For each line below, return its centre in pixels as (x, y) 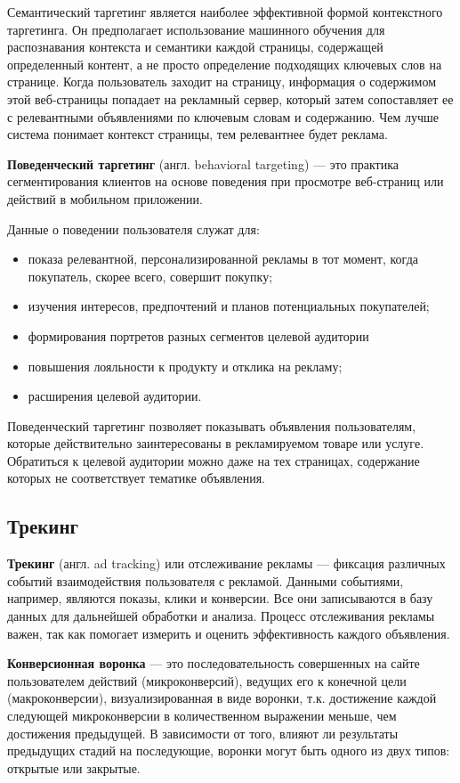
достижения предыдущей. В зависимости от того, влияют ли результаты (203, 733)
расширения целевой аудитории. (115, 396)
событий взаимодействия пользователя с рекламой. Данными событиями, (206, 580)
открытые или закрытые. (74, 767)
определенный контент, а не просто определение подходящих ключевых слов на (225, 64)
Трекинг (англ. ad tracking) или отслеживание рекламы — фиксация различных (226, 563)
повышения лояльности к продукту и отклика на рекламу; (185, 366)
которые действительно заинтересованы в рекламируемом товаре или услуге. (216, 443)
